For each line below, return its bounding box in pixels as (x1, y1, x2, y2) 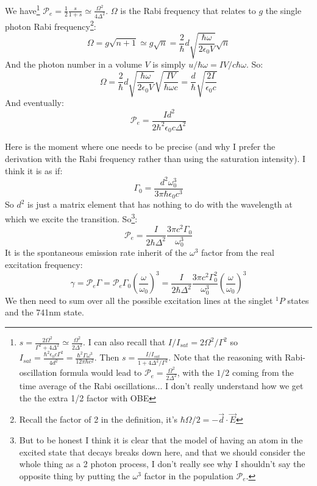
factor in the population (144, 469, 233, 482)
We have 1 (5, 2, 40, 16)
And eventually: (5, 96, 64, 109)
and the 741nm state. (5, 306, 84, 319)
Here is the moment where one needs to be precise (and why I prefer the (5, 140, 276, 153)
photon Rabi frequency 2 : (5, 18, 96, 32)
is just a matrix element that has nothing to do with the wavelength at (27, 198, 293, 211)
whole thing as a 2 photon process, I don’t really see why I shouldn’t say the (19, 457, 305, 470)
